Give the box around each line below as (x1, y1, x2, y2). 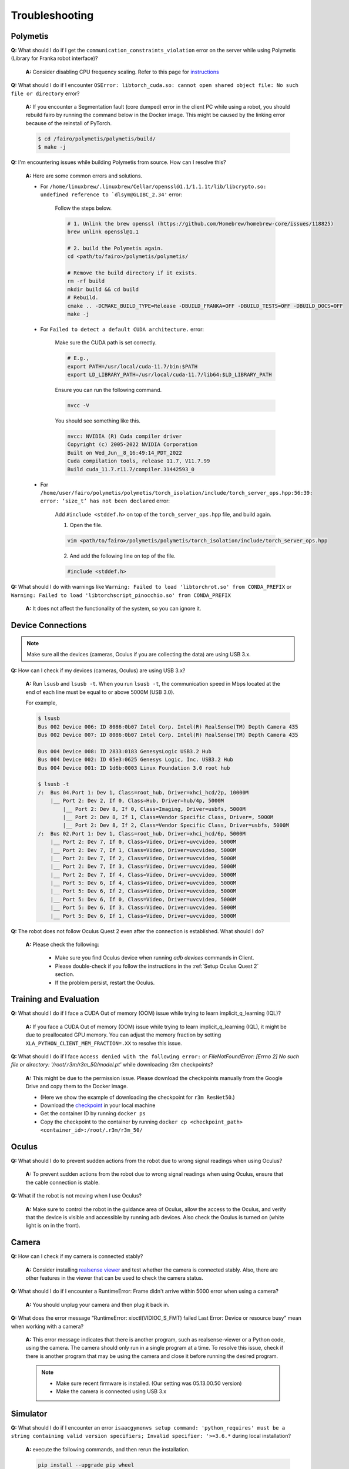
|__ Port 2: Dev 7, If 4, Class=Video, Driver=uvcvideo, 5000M (50, 871, 237, 878)
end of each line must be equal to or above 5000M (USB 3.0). (25, 688, 174, 696)
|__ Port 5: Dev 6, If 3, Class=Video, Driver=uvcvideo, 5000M (50, 904, 237, 911)
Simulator (11, 1408, 48, 1418)
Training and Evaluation (11, 994, 100, 1004)
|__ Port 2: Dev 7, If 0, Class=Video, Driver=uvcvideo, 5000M (50, 839, 237, 846)
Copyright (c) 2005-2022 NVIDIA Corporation (67, 441, 198, 448)
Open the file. (69, 522, 103, 529)
